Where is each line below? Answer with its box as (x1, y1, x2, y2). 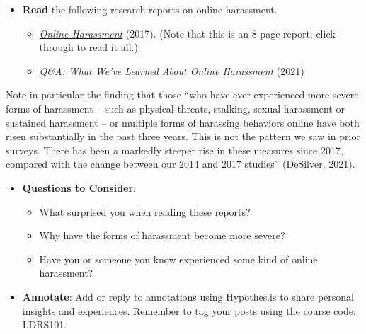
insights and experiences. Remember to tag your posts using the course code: (22, 303, 356, 318)
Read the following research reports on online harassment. (22, 2, 278, 16)
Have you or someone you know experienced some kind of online (39, 251, 318, 266)
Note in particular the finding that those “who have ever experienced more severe (6, 87, 359, 102)
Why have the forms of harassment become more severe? (39, 228, 285, 243)
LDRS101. (22, 317, 67, 332)
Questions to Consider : (22, 180, 136, 195)
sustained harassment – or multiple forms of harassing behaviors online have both (6, 115, 360, 129)
